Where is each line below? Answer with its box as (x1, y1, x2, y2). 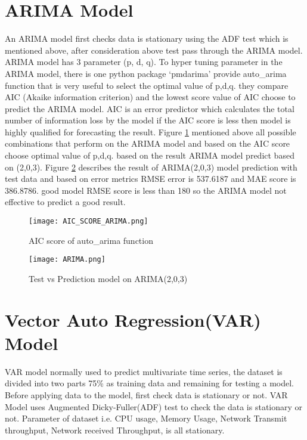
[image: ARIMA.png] (29, 255, 106, 264)
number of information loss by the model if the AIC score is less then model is (5, 114, 291, 126)
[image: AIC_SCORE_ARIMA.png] (29, 217, 148, 226)
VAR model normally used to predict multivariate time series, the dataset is (5, 365, 283, 377)
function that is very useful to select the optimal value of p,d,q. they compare (5, 79, 289, 91)
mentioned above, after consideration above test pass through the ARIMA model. (5, 44, 303, 56)
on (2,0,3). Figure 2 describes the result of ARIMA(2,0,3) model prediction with (5, 160, 297, 173)
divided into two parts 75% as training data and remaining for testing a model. (5, 377, 294, 389)
